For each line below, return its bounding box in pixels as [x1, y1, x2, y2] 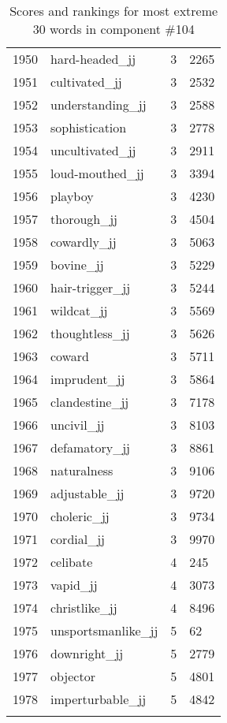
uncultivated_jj [50, 141, 136, 159]
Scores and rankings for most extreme [9, 2, 218, 20]
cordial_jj [50, 530, 105, 548]
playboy [50, 187, 94, 205]
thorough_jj [50, 210, 117, 228]
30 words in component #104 [32, 20, 195, 38]
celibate [50, 553, 93, 571]
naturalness [50, 461, 113, 479]
